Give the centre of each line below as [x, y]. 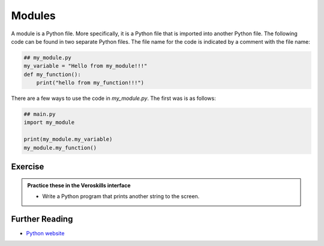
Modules [34, 16]
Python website [45, 233]
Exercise [28, 167]
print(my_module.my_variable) [68, 139]
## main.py [40, 114]
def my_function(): [52, 74]
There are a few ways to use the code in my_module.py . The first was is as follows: [113, 98]
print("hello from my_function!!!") [90, 83]
